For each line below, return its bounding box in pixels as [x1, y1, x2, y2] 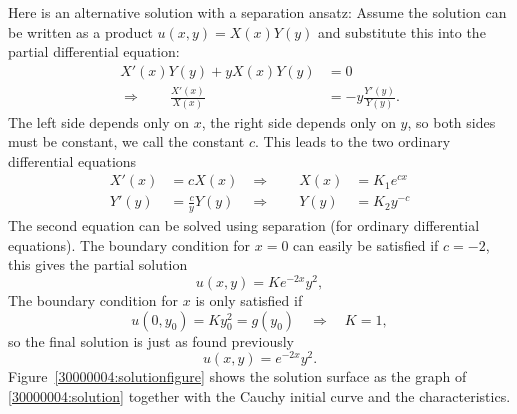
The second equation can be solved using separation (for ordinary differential [8, 215, 480, 236]
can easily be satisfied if [293, 234, 439, 255]
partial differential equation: [8, 41, 180, 62]
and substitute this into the [317, 21, 486, 42]
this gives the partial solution [8, 254, 188, 275]
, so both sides [407, 111, 496, 132]
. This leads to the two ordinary [254, 131, 451, 152]
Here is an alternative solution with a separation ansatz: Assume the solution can [8, 2, 507, 22]
